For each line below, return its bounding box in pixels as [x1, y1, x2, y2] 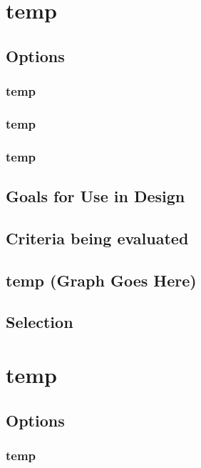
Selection [6, 311, 73, 333]
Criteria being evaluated [6, 226, 189, 249]
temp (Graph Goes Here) [6, 269, 197, 291]
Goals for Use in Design [6, 185, 185, 207]
